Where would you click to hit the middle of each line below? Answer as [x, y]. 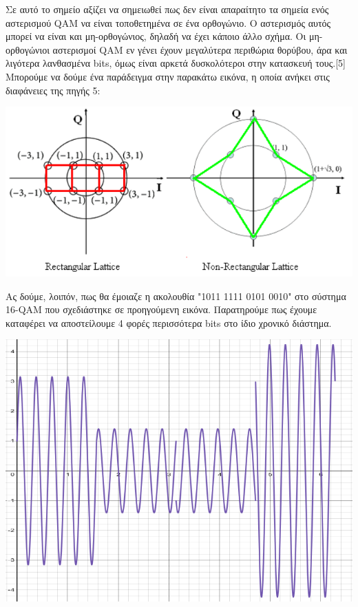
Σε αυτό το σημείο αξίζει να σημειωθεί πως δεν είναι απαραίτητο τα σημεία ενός [167, 9]
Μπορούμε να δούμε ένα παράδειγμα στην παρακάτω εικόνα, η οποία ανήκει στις [168, 76]
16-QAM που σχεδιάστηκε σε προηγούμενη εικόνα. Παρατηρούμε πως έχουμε [161, 309]
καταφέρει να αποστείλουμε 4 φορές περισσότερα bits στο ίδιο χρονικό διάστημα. [169, 322]
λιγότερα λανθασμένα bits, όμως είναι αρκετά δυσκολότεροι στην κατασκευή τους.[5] [176, 63]
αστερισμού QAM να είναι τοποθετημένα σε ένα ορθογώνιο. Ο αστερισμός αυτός [168, 22]
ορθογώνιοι [28, 49]
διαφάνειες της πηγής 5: [53, 90]
